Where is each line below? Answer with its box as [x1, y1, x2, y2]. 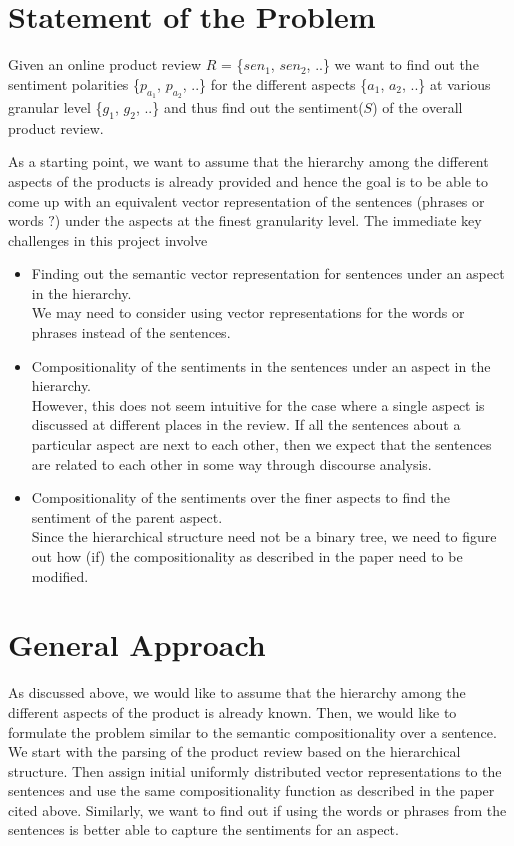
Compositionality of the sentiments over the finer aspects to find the [31, 487, 450, 508]
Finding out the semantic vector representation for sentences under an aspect [31, 263, 505, 284]
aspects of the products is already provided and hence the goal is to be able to [8, 170, 488, 191]
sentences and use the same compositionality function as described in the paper [8, 780, 495, 801]
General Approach [8, 624, 266, 665]
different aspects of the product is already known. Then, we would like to [8, 701, 457, 722]
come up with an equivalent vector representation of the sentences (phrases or [8, 190, 485, 211]
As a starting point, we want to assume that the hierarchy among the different [8, 151, 489, 172]
